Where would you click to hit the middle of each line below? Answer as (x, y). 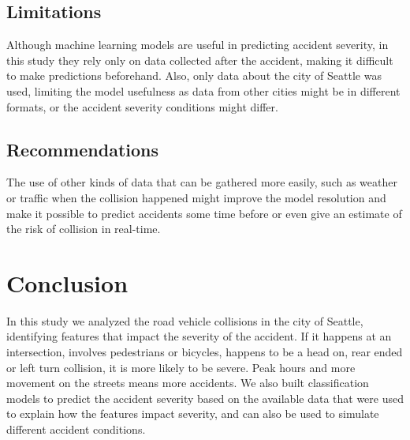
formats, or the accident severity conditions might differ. (142, 106)
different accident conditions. (76, 429)
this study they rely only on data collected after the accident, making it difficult (200, 60)
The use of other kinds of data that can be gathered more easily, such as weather (202, 182)
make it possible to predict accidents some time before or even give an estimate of (204, 213)
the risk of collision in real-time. (84, 229)
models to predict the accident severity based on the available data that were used (205, 398)
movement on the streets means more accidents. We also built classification (188, 383)
